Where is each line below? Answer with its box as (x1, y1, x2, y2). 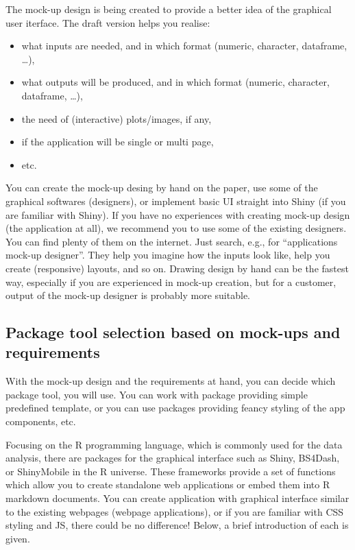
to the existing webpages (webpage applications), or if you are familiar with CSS (5, 504, 344, 518)
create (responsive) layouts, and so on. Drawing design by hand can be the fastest (5, 261, 349, 275)
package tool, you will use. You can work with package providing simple (5, 387, 308, 401)
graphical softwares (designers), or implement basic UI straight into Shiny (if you (5, 193, 346, 208)
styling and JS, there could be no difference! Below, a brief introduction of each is (5, 518, 349, 532)
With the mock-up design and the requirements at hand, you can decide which (5, 374, 336, 388)
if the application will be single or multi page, (21, 134, 214, 149)
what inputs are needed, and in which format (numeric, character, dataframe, (21, 38, 347, 53)
